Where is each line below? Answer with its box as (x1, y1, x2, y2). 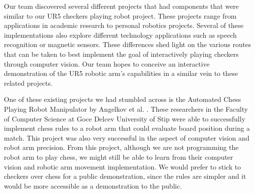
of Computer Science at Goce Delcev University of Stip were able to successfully (4, 113, 246, 123)
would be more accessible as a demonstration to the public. (4, 180, 182, 191)
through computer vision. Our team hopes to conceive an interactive (4, 58, 210, 69)
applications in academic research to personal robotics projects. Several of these (4, 20, 244, 30)
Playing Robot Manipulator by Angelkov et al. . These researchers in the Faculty (4, 103, 248, 114)
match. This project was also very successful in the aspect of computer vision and (4, 132, 250, 143)
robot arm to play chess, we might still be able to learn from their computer (4, 151, 233, 162)
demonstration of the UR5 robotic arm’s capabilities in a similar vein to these (4, 68, 238, 78)
